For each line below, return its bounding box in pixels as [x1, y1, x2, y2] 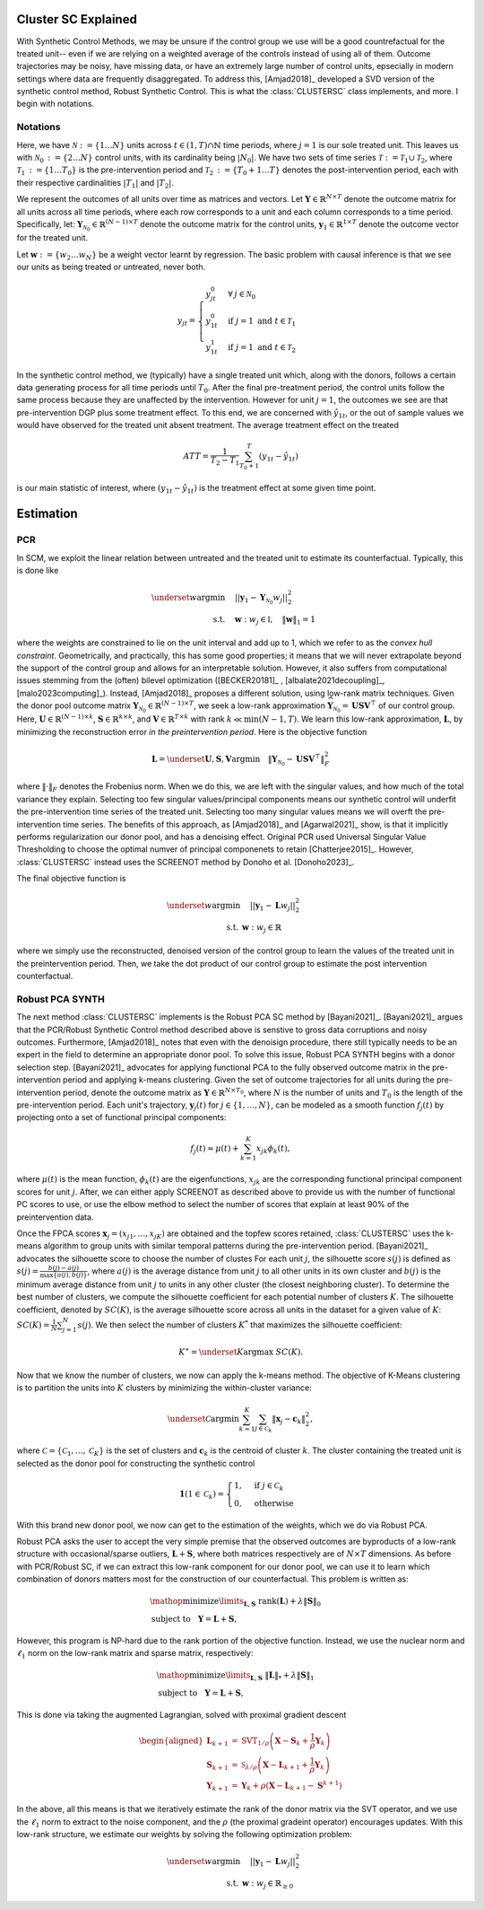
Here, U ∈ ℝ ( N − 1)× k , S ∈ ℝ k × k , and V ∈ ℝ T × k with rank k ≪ [16, 713, 243, 724]
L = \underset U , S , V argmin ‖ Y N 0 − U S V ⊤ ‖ [151, 752, 325, 767]
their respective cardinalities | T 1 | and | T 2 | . [16, 177, 175, 190]
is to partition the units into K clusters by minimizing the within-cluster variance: [16, 1382, 313, 1393]
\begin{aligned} [139, 1735, 203, 1746]
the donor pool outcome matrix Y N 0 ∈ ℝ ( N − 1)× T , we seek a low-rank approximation [16, 699, 326, 714]
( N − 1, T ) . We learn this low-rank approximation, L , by [258, 714, 463, 724]
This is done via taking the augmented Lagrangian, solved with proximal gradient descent [16, 1709, 347, 1720]
